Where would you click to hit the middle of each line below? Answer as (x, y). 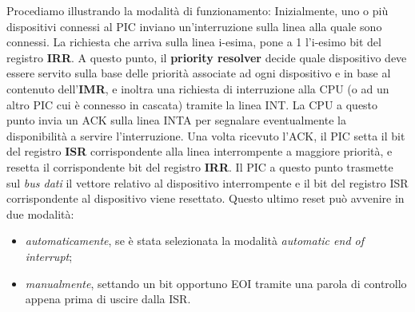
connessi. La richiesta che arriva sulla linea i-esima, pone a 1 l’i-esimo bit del (194, 42)
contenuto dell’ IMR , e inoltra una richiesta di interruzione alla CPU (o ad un (198, 88)
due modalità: (40, 213)
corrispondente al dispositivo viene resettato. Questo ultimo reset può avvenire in (206, 198)
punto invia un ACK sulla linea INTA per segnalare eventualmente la (176, 120)
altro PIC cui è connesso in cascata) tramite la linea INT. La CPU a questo (192, 104)
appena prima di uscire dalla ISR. (108, 299)
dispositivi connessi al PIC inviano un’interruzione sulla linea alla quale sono (194, 26)
